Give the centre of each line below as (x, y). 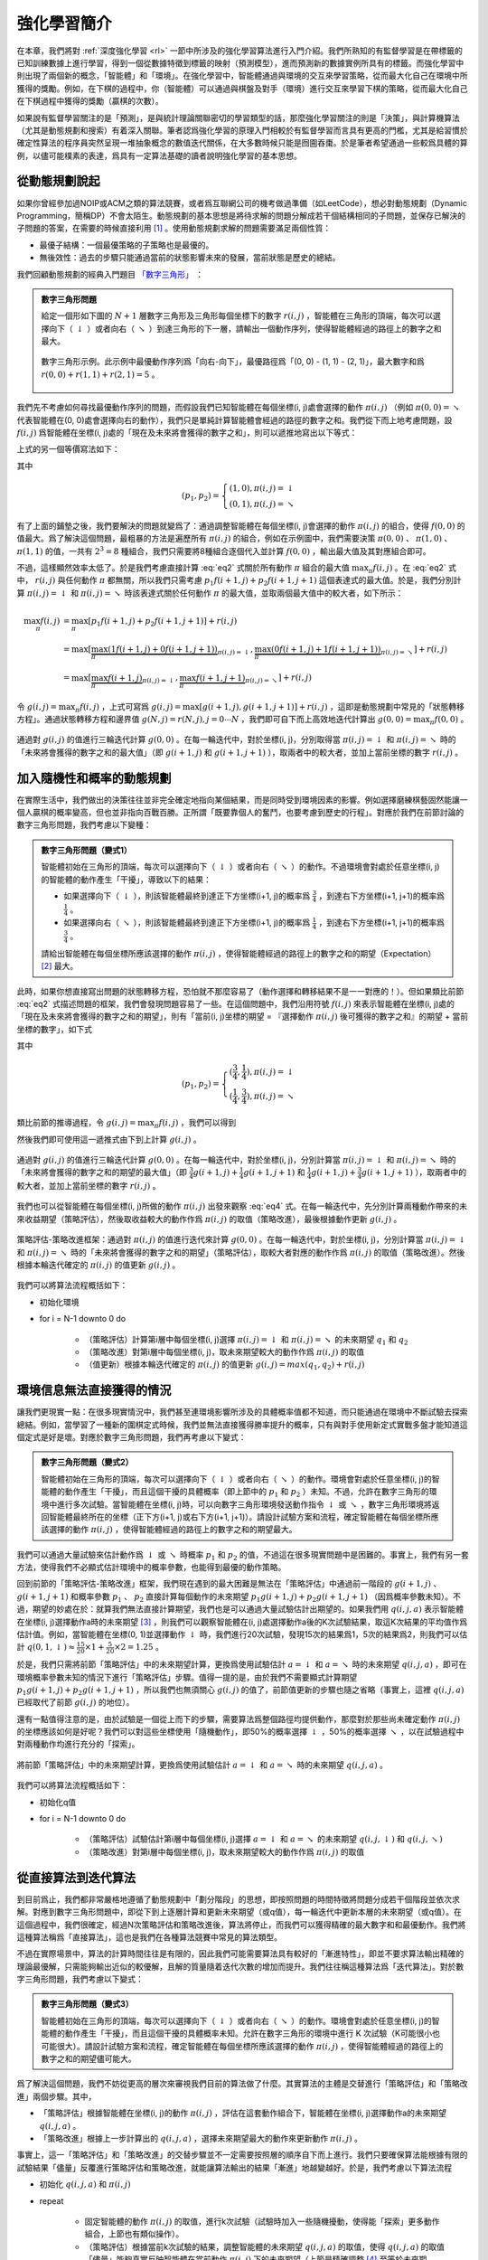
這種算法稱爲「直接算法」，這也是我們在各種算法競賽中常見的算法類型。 (149, 1937)
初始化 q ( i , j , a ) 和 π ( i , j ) (85, 2184)
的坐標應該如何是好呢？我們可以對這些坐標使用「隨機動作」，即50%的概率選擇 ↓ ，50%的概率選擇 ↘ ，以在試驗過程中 (240, 1732)
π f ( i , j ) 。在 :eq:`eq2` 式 (412, 568)
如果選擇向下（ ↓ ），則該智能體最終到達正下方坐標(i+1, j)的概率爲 (187, 896)
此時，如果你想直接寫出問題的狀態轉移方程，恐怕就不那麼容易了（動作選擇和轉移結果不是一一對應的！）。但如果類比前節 (240, 991)
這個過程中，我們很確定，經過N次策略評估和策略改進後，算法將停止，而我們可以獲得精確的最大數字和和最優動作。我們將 (241, 1925)
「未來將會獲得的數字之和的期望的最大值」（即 (102, 1172)
